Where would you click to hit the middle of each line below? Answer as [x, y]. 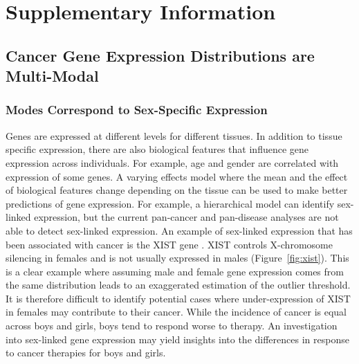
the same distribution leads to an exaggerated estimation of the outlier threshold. [178, 285]
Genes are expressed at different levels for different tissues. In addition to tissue [174, 135]
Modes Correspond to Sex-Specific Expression [137, 110]
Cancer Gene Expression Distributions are [160, 55]
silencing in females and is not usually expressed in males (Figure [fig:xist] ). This [177, 258]
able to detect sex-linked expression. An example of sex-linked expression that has [179, 230]
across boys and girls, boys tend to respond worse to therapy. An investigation [172, 326]
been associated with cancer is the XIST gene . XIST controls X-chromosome [169, 244]
